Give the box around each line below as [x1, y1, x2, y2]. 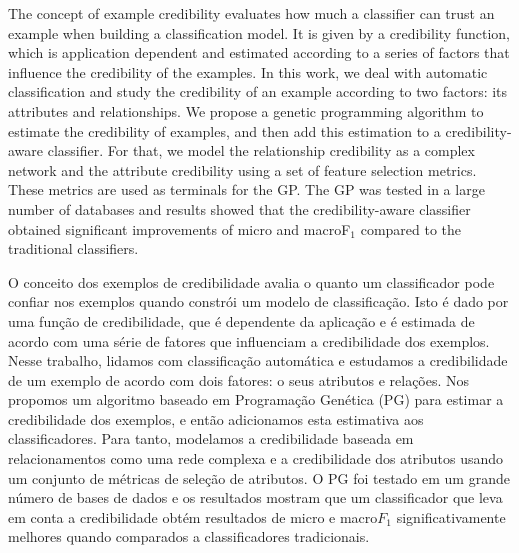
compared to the [360, 218, 462, 239]
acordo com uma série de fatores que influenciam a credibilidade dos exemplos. [8, 330, 490, 351]
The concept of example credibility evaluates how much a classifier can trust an [8, 3, 495, 23]
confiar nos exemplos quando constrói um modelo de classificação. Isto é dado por [8, 291, 509, 312]
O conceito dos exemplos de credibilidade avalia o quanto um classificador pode [8, 271, 495, 292]
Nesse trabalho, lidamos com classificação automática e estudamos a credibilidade [8, 350, 508, 371]
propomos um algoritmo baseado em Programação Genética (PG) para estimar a [8, 389, 504, 410]
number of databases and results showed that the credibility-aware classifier [8, 198, 471, 219]
